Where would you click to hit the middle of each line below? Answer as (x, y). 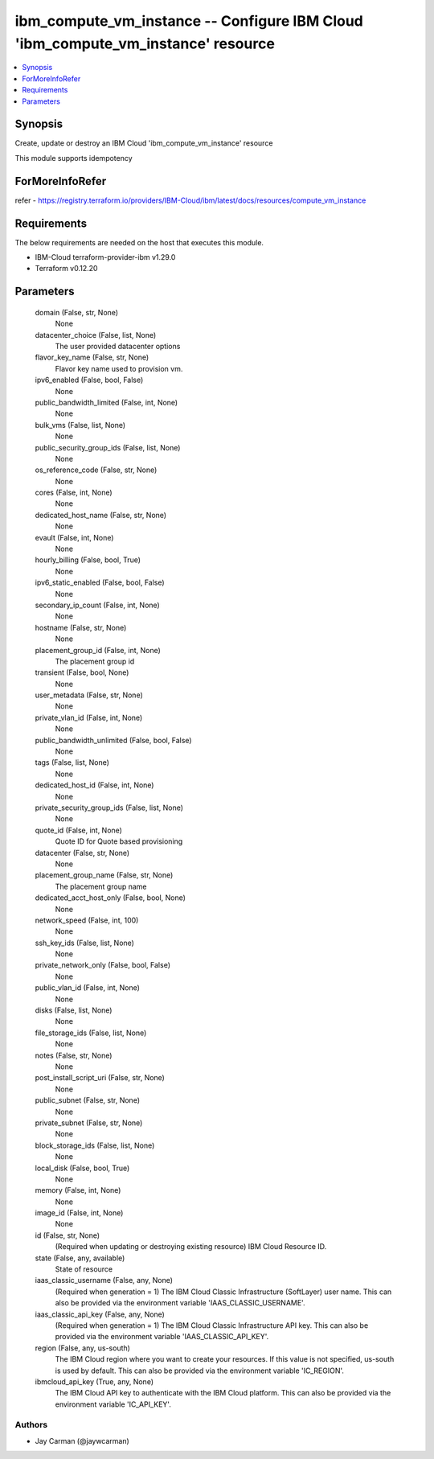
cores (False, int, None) (74, 493)
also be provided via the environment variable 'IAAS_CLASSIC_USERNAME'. (180, 1303)
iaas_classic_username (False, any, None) (104, 1280)
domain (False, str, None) (77, 312)
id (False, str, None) (68, 1235)
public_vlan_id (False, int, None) (88, 988)
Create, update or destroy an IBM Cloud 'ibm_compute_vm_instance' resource (144, 143)
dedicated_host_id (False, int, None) (94, 785)
